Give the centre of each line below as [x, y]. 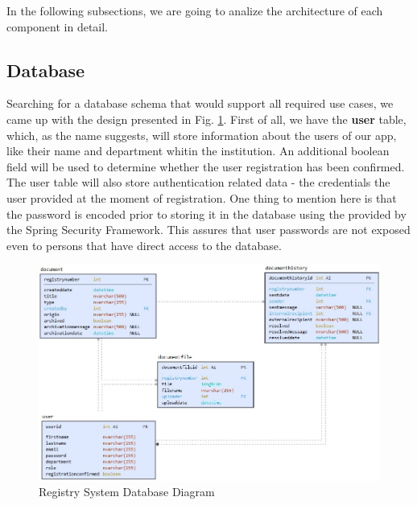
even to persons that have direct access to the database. [144, 245]
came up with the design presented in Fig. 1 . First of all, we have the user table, [206, 119]
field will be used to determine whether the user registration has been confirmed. [206, 166]
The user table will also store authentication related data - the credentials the [198, 182]
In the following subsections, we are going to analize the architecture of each [195, 10]
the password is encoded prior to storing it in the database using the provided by [206, 213]
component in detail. [58, 26]
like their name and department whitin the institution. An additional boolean [198, 151]
